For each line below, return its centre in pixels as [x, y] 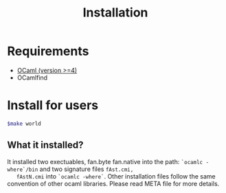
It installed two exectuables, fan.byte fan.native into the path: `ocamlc [105, 161]
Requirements [48, 51]
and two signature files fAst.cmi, [87, 169]
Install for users [53, 105]
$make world [24, 124]
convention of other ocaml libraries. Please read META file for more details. [113, 183]
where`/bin [23, 170]
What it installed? [45, 145]
